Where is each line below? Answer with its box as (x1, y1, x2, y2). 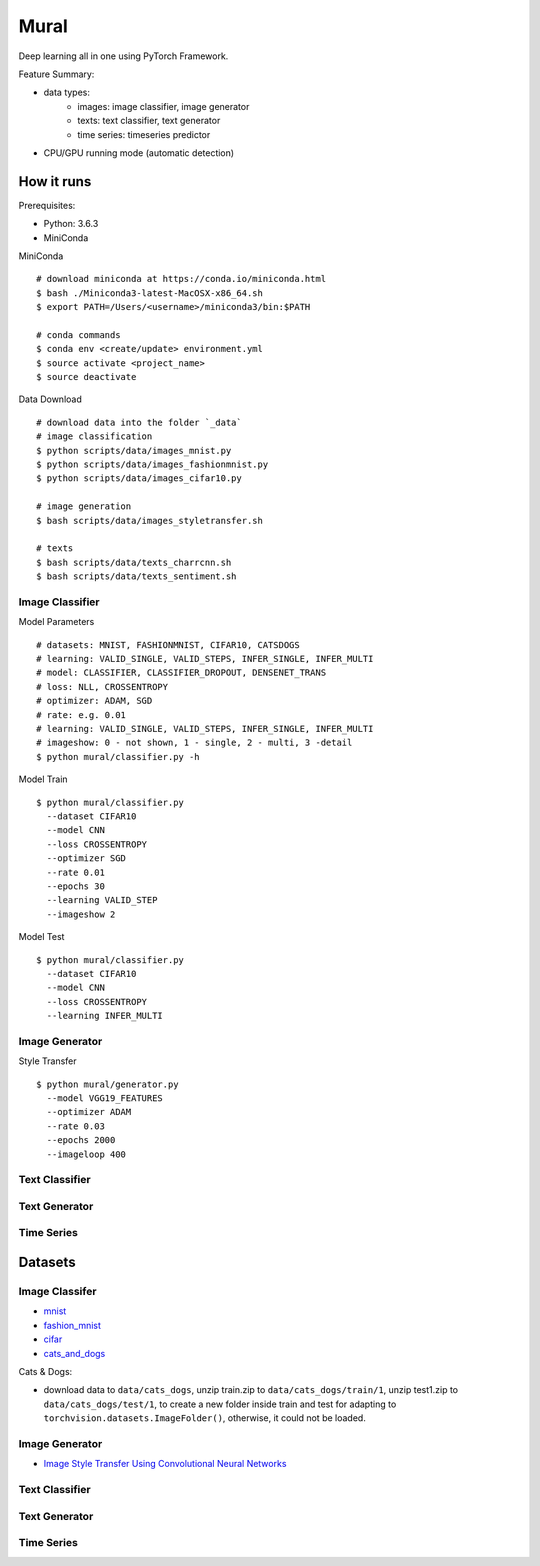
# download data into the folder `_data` (36, 416, 242, 428)
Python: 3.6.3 (43, 218, 99, 230)
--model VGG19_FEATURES (46, 1093, 164, 1104)
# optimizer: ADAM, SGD (36, 695, 153, 707)
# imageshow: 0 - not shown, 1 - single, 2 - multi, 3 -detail (36, 737, 353, 749)
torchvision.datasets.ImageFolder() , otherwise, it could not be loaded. (43, 1412, 367, 1424)
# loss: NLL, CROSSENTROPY (36, 681, 169, 692)
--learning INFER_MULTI (46, 1010, 164, 1022)
